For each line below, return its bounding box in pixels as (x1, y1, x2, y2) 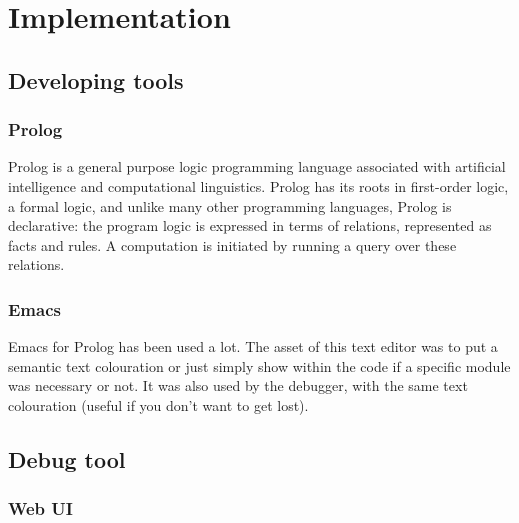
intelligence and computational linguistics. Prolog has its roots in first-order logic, (8, 175, 509, 196)
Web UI (8, 496, 73, 521)
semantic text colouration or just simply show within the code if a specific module (8, 355, 511, 376)
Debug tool (8, 443, 126, 474)
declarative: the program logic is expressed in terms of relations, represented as (8, 215, 492, 236)
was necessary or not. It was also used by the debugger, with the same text (8, 375, 468, 396)
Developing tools (8, 64, 184, 95)
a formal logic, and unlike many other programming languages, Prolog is (8, 195, 452, 216)
